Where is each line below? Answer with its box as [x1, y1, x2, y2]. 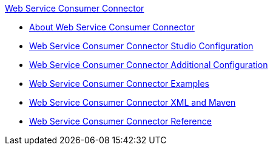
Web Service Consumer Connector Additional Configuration [29, 60, 268, 70]
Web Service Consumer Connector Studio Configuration [29, 41, 254, 51]
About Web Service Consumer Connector [29, 22, 195, 32]
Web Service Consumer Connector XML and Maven [29, 97, 236, 107]
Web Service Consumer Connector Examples [29, 78, 210, 89]
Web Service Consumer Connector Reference [29, 116, 212, 126]
